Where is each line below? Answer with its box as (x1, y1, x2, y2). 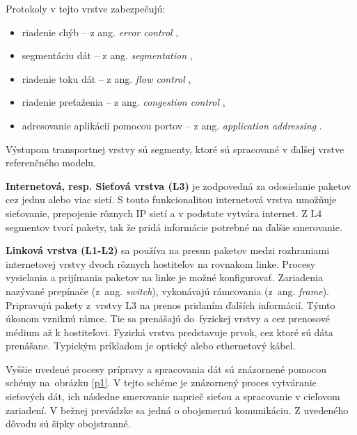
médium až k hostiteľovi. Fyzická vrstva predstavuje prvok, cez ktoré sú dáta (6, 324, 333, 339)
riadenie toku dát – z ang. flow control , (22, 71, 191, 86)
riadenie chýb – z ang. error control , (22, 24, 179, 39)
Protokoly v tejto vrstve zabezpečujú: (6, 1, 166, 15)
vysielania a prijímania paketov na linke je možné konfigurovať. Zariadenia (6, 270, 324, 285)
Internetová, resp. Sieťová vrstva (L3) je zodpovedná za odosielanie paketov (6, 178, 351, 193)
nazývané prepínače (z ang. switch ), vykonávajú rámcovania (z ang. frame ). (6, 283, 329, 298)
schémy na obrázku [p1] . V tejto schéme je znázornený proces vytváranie (6, 375, 317, 390)
